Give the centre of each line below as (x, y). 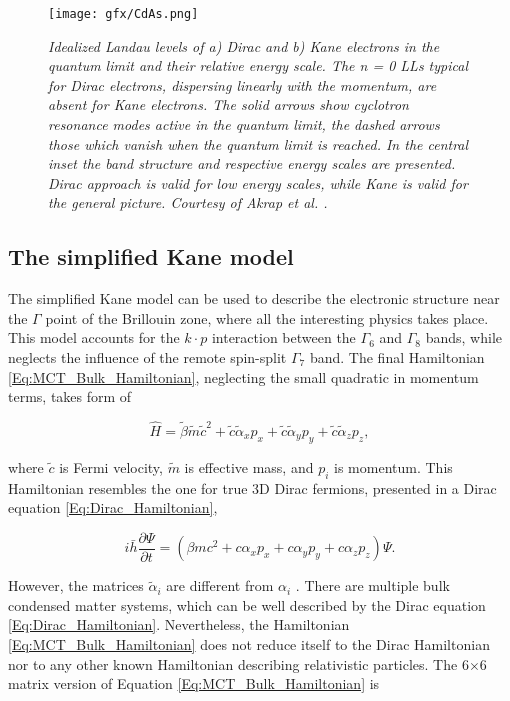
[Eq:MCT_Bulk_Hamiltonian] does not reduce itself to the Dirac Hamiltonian (249, 644)
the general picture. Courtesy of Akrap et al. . (188, 202)
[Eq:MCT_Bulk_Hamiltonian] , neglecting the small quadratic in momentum (243, 376)
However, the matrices (76, 585)
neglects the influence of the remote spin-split (147, 356)
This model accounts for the (94, 337)
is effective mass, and (249, 466)
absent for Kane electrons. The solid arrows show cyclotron (228, 104)
